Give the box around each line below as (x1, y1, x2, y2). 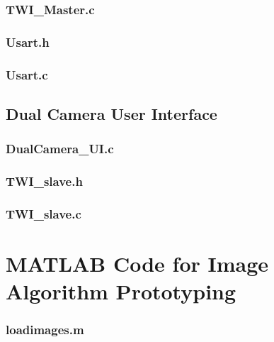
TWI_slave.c (6, 204, 81, 222)
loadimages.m (6, 321, 84, 338)
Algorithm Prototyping (6, 277, 236, 306)
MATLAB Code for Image (6, 249, 269, 278)
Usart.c (6, 65, 48, 83)
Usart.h (6, 33, 50, 50)
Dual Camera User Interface (6, 102, 217, 124)
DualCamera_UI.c (6, 140, 114, 158)
